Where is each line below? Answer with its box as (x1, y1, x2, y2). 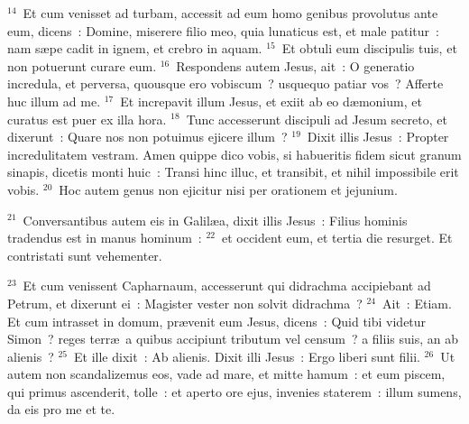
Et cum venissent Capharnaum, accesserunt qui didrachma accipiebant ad (23, 276, 431, 295)
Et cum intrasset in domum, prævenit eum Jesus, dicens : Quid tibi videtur (7, 311, 427, 330)
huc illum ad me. (7, 91, 101, 110)
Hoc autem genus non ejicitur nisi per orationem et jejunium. (59, 180, 398, 198)
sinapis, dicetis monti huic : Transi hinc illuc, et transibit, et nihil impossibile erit (7, 162, 459, 181)
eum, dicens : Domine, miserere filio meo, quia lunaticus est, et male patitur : (7, 21, 439, 40)
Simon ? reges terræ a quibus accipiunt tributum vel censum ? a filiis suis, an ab (7, 329, 458, 348)
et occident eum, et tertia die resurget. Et (221, 228, 453, 247)
